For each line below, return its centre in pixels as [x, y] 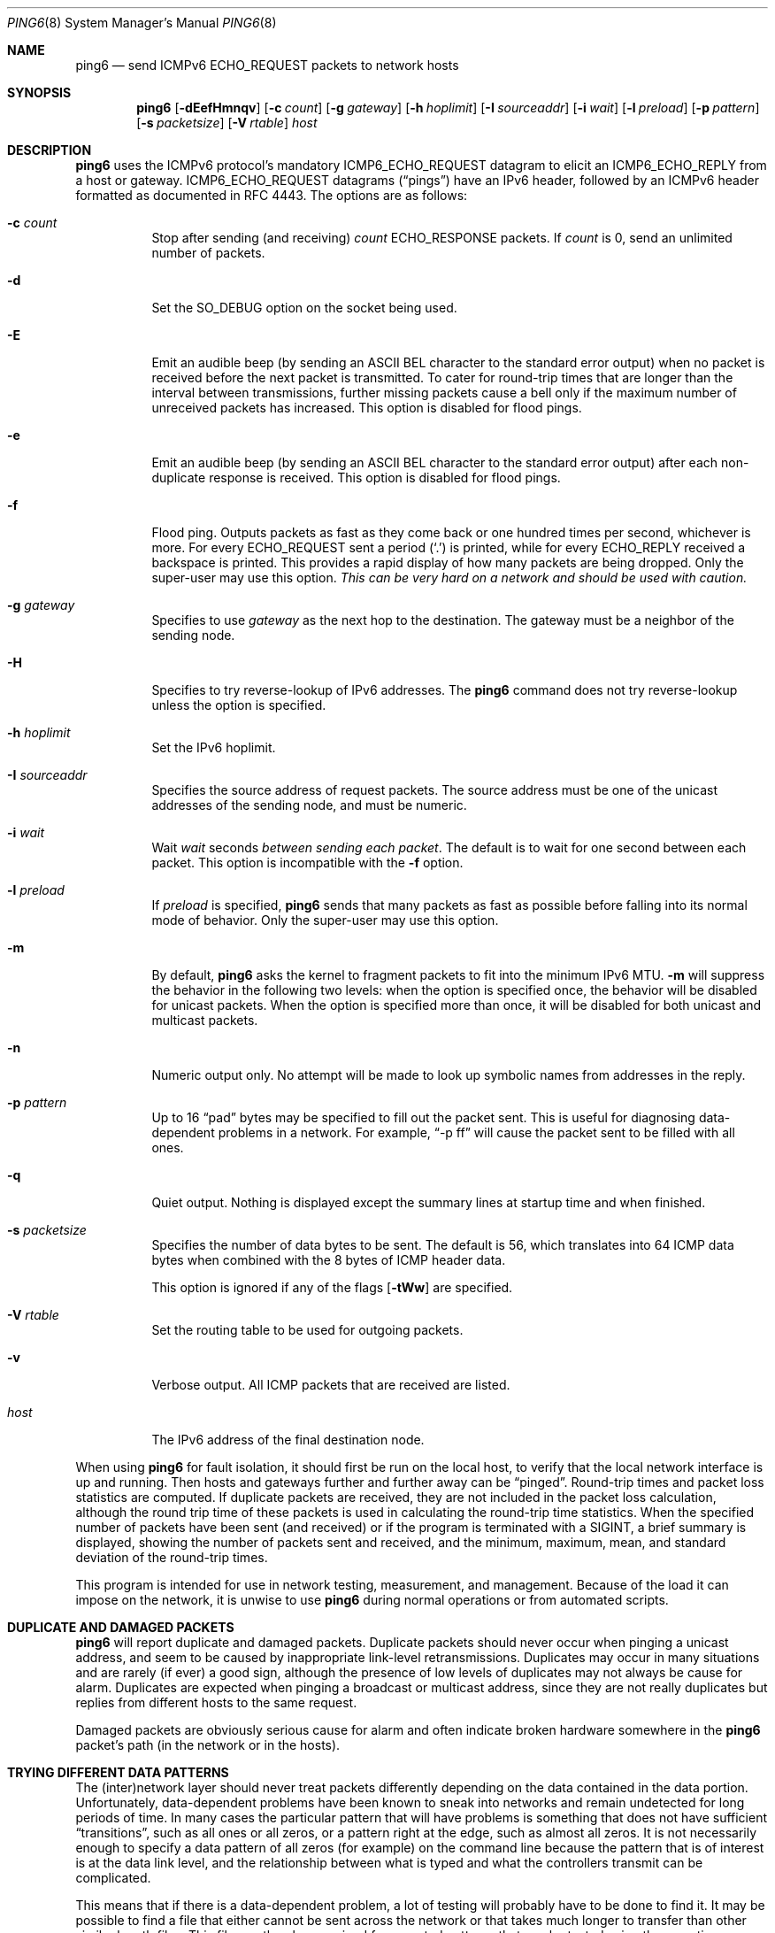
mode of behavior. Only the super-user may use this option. [325, 920]
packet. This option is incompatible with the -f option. [307, 863]
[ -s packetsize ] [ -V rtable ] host [227, 123]
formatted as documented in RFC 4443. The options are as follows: [272, 195]
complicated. [113, 1878]
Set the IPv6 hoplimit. [214, 747]
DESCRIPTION [50, 150]
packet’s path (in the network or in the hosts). [208, 1745]
